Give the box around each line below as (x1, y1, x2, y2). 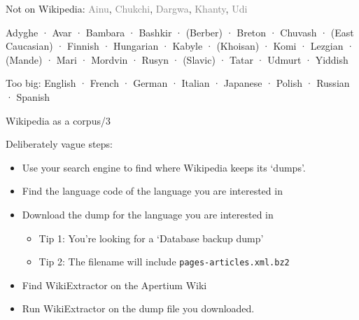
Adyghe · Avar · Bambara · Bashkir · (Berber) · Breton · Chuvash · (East (6, 25, 354, 39)
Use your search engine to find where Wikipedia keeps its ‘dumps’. (22, 160, 306, 174)
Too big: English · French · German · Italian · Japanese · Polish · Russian (6, 76, 350, 90)
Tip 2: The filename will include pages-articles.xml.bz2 (38, 254, 290, 269)
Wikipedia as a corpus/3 (6, 113, 111, 127)
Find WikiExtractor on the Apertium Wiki (22, 277, 207, 292)
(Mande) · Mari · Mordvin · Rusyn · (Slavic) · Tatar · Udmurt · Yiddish (6, 52, 349, 67)
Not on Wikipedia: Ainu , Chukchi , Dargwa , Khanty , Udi (6, 1, 248, 15)
